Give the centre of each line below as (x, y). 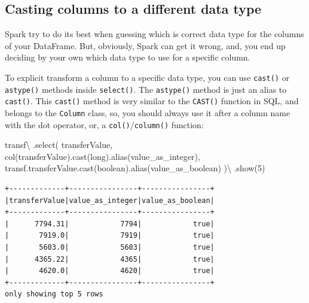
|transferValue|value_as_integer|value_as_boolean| (110, 200)
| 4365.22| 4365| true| (110, 259)
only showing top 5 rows (54, 294)
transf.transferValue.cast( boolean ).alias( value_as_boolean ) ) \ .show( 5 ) (135, 168)
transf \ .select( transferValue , (59, 145)
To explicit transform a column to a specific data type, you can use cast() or (147, 77)
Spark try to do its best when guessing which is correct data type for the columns (154, 34)
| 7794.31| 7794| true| (110, 224)
